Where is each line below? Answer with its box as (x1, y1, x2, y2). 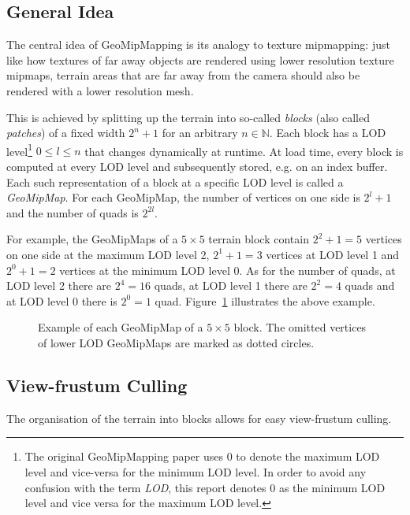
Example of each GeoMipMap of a (38, 319, 203, 335)
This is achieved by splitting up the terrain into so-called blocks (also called (6, 109, 370, 125)
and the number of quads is (6, 204, 139, 220)
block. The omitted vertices (233, 319, 367, 335)
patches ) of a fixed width (6, 124, 125, 141)
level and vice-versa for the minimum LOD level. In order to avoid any (24, 463, 367, 480)
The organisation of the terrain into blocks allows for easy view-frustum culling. (6, 409, 392, 426)
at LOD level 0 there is (6, 292, 117, 309)
